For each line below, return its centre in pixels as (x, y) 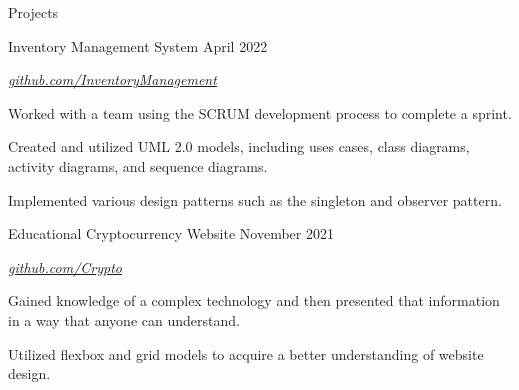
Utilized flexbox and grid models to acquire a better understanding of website (246, 353)
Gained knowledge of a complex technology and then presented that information (254, 300)
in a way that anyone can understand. (124, 319)
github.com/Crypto (65, 266)
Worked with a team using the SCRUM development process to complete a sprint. (260, 112)
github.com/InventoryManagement (112, 79)
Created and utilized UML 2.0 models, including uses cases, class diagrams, (239, 146)
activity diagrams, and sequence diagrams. (138, 165)
